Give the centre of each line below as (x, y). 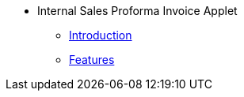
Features (92, 60)
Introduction (101, 35)
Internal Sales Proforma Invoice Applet (137, 11)
